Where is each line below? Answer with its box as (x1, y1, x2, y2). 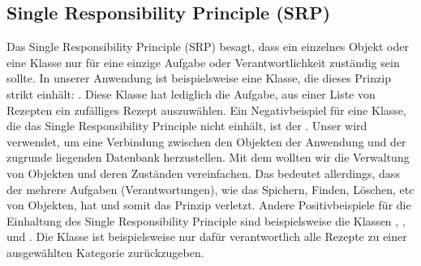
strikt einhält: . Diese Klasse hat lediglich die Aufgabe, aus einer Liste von (6, 85, 376, 102)
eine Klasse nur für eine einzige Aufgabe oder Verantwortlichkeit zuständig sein (6, 53, 400, 70)
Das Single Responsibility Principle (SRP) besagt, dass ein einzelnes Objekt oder (6, 38, 409, 55)
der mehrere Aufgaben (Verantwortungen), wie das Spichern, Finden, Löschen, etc (6, 180, 415, 197)
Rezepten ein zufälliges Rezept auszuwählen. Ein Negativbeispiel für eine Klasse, (6, 101, 406, 118)
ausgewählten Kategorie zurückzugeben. (6, 243, 204, 260)
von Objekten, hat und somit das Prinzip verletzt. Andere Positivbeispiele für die (6, 196, 411, 213)
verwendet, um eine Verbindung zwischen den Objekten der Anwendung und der (6, 133, 406, 150)
